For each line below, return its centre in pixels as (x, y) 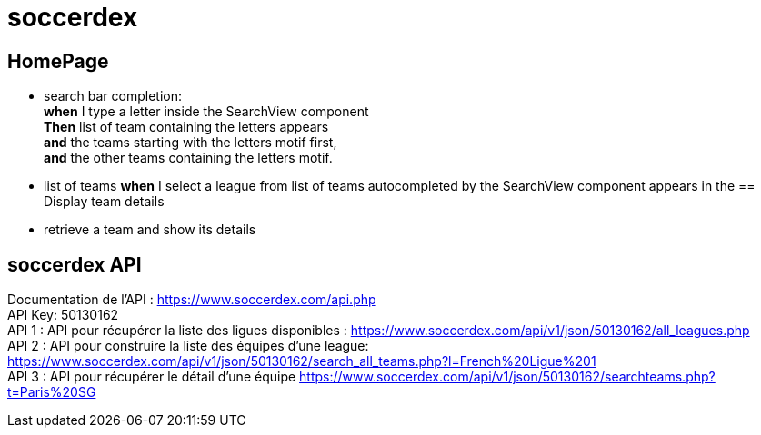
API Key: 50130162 (63, 315)
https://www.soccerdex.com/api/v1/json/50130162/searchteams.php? (507, 377)
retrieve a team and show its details (150, 230)
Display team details (104, 202)
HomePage (58, 61)
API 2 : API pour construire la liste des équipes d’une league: (188, 346)
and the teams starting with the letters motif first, (190, 143)
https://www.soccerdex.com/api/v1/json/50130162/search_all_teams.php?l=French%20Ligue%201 (302, 361)
